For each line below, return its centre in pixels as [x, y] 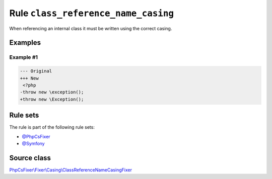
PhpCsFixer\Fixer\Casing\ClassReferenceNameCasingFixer [71, 170]
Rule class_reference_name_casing [91, 13]
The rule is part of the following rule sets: [52, 127]
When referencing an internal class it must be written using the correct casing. [91, 28]
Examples [25, 43]
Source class [30, 158]
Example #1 [23, 57]
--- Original [36, 71]
